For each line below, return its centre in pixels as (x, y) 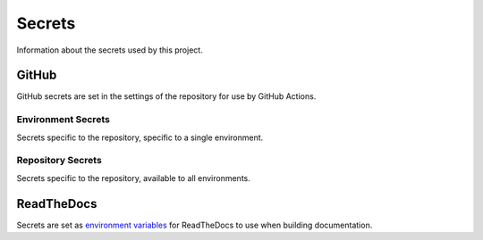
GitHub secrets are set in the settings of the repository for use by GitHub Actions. (166, 96)
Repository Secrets (59, 161)
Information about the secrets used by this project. (110, 50)
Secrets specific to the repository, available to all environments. (133, 178)
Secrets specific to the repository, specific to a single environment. (140, 137)
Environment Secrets (64, 120)
